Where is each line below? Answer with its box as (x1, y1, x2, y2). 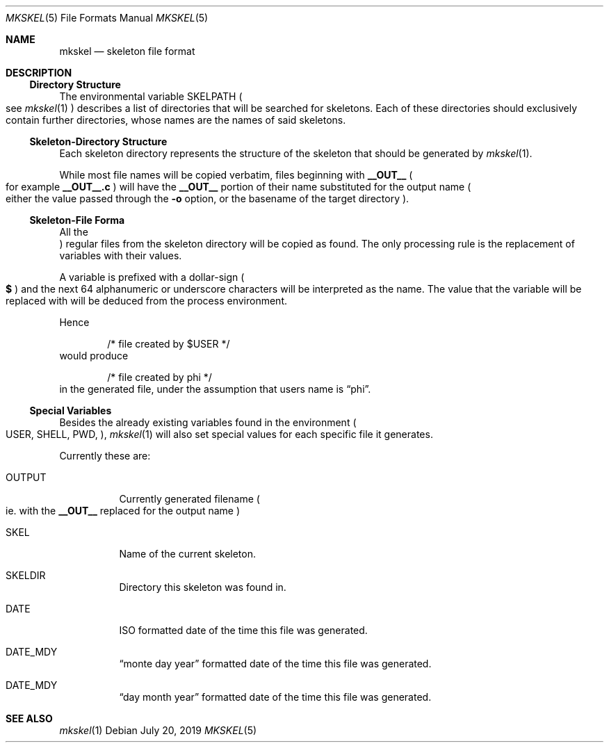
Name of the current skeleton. (119, 548, 257, 560)
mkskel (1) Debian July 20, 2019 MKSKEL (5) (59, 724, 257, 736)
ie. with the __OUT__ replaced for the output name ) (6, 505, 241, 517)
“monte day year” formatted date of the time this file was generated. (119, 658, 432, 669)
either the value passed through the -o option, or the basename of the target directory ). (6, 193, 409, 204)
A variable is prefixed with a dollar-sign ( (59, 271, 245, 283)
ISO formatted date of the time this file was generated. (119, 624, 368, 636)
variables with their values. (59, 250, 182, 261)
